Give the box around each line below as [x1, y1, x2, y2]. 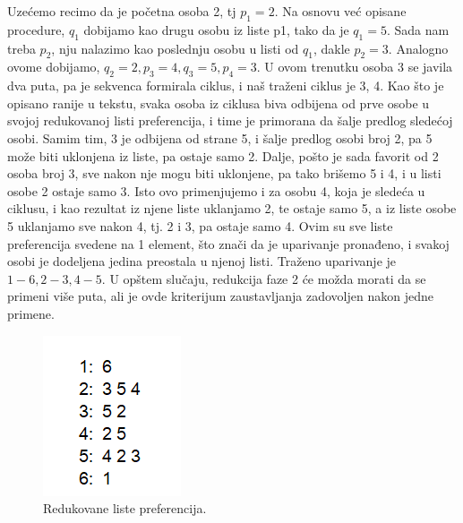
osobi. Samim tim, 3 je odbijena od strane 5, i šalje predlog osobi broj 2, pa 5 [7, 128, 433, 147]
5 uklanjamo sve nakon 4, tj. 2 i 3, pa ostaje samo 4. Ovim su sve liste [7, 216, 393, 235]
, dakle [313, 39, 350, 57]
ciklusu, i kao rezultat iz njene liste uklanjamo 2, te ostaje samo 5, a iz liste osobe [7, 199, 457, 218]
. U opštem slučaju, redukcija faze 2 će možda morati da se [101, 269, 426, 287]
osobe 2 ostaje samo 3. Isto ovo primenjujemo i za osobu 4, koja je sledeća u [7, 181, 425, 200]
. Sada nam [386, 20, 450, 39]
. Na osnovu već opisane [274, 2, 407, 20]
